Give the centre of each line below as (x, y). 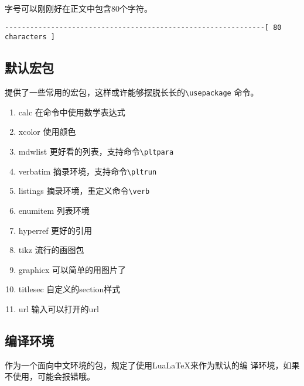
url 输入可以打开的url (59, 308)
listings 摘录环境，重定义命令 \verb (84, 191)
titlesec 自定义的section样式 (69, 289)
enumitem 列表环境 (54, 210)
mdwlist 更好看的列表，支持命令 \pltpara (96, 151)
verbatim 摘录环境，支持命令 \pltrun (88, 171)
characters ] (30, 37)
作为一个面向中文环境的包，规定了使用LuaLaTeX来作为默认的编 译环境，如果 (152, 365)
